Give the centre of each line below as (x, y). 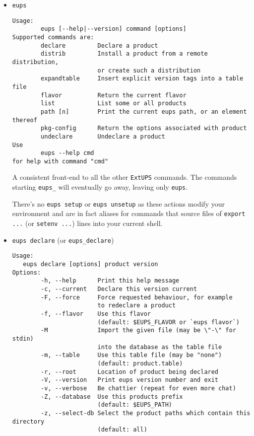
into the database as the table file (160, 347)
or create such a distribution (149, 70)
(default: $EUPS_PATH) (135, 405)
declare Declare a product (99, 45)
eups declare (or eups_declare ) (63, 240)
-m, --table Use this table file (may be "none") (131, 355)
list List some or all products (114, 104)
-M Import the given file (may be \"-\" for (138, 330)
